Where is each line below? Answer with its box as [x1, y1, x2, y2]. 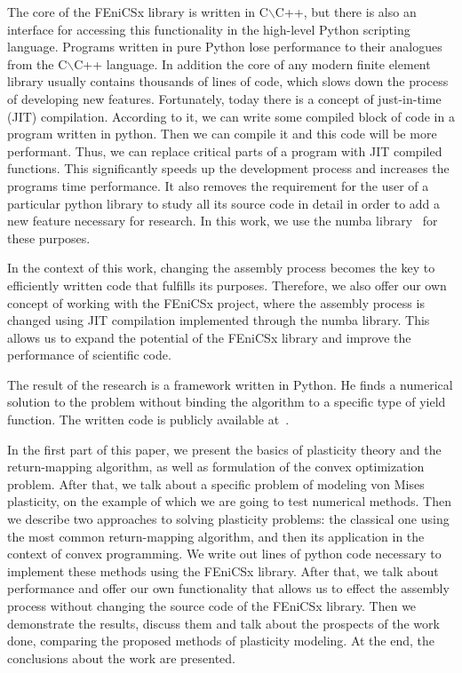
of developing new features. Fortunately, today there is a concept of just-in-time [7, 89, 442, 107]
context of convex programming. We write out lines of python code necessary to [7, 544, 442, 563]
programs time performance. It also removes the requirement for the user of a [7, 176, 429, 194]
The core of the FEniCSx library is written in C [7, 3, 268, 20]
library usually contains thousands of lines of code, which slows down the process [7, 72, 449, 91]
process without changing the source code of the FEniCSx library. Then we [7, 597, 417, 614]
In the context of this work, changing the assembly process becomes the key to [7, 258, 435, 277]
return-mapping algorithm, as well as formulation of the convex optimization [7, 457, 425, 476]
